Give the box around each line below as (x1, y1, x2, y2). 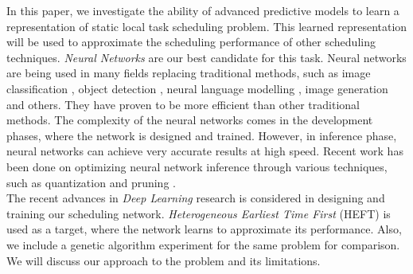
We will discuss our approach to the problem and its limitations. (6, 252, 321, 268)
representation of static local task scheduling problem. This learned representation (6, 18, 407, 34)
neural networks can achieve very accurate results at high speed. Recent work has (6, 143, 403, 159)
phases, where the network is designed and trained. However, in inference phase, (6, 127, 397, 143)
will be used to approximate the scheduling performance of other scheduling (6, 33, 376, 50)
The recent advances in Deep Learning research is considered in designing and (6, 190, 385, 206)
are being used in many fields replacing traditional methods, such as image (6, 65, 371, 81)
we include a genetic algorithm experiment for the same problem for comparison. (6, 236, 400, 252)
